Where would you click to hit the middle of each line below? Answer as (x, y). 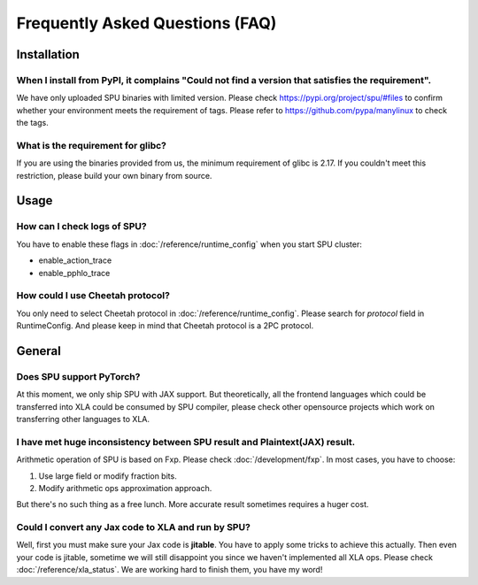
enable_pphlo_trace (74, 273)
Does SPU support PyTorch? (78, 376)
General (39, 351)
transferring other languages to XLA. (83, 420)
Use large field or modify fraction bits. (108, 476)
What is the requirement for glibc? (92, 145)
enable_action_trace (75, 260)
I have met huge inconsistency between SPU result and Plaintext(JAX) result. (186, 442)
